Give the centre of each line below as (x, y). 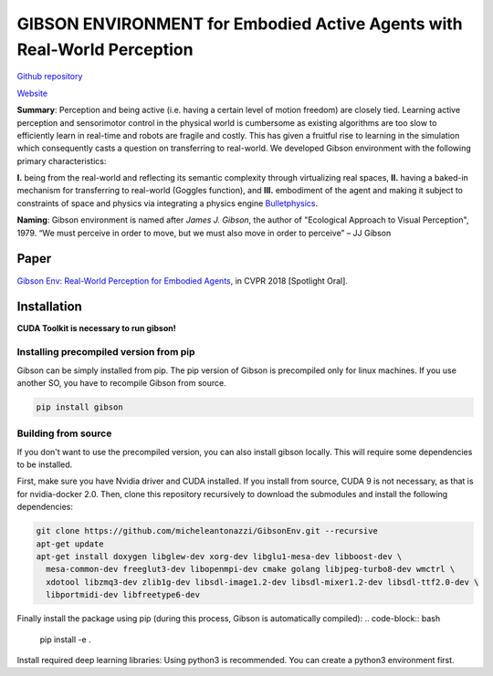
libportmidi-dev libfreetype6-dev (123, 595)
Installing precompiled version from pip (106, 352)
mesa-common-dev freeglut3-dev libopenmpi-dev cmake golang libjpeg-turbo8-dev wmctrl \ (251, 569)
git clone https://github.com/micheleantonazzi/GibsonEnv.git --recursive (207, 531)
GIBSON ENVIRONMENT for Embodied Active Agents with (240, 24)
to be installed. (45, 464)
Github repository (50, 77)
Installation (49, 307)
